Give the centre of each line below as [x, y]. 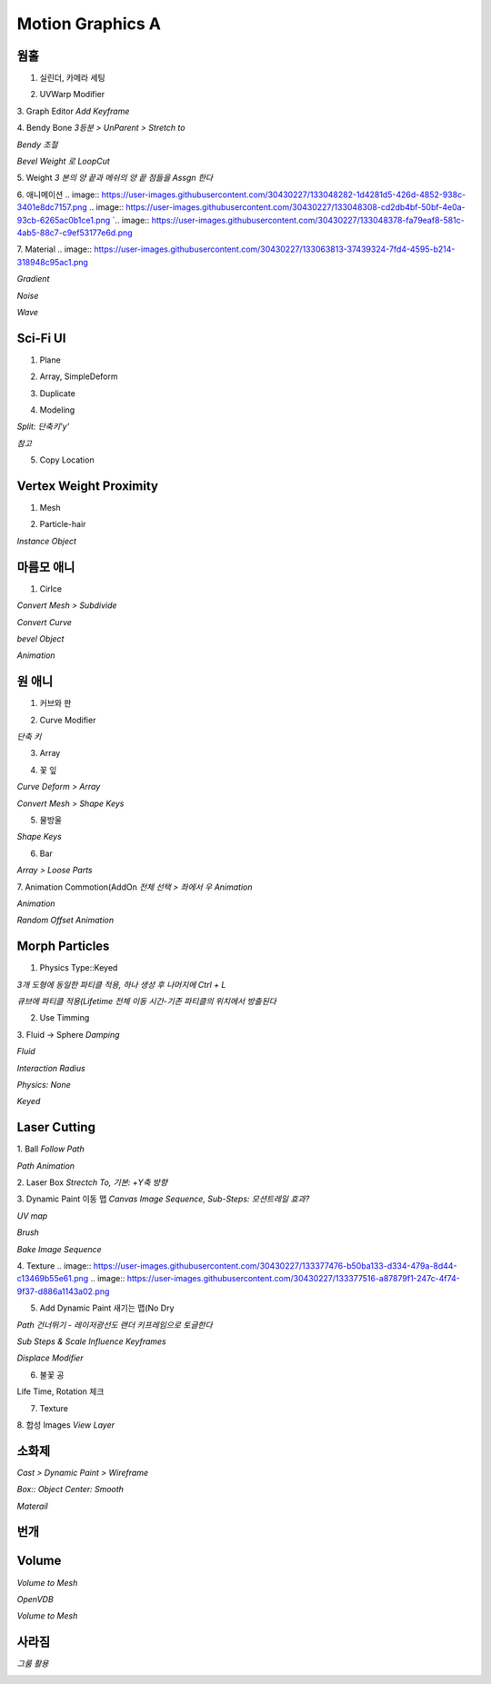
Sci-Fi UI [41, 338]
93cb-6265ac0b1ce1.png [64, 220]
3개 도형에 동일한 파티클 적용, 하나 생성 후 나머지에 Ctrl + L [121, 984]
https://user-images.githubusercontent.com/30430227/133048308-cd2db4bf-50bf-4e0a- [296, 207]
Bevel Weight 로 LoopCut [64, 161]
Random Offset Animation [65, 920]
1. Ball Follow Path [51, 1149]
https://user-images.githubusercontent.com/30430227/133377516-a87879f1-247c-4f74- [294, 1279]
